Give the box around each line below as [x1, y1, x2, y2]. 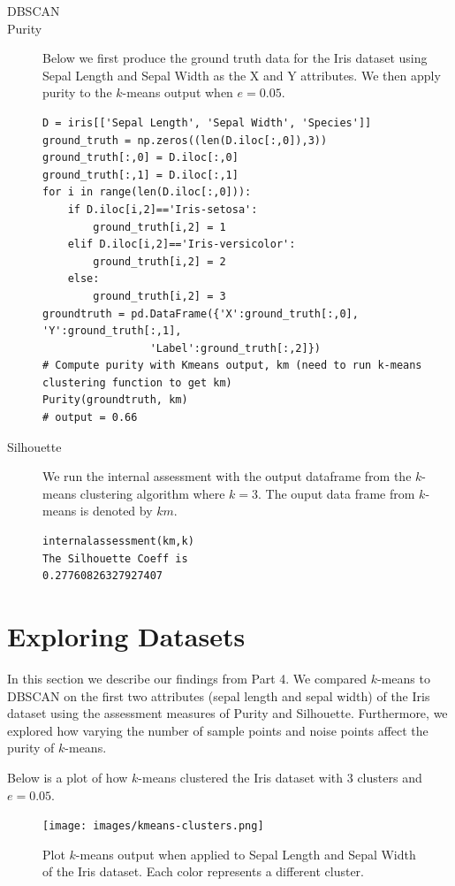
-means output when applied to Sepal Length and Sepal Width [75, 844, 416, 863]
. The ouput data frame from [258, 484, 415, 502]
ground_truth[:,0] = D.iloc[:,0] [42, 151, 239, 164]
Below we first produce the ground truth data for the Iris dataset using [42, 49, 428, 67]
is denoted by [80, 501, 153, 520]
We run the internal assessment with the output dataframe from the [42, 467, 412, 485]
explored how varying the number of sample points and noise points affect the [7, 721, 428, 739]
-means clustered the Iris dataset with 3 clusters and [138, 768, 422, 786]
